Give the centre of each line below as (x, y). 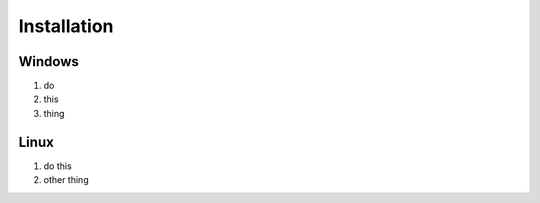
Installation (66, 26)
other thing (66, 180)
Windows (48, 61)
